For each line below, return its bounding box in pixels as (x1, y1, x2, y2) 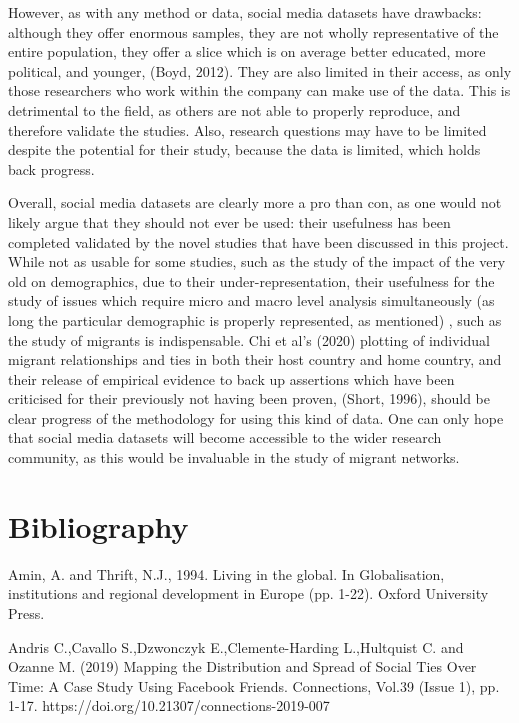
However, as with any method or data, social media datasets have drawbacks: (8, 2, 482, 22)
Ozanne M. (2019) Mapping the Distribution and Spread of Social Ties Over (8, 656, 477, 677)
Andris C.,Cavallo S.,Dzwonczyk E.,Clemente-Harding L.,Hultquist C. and (8, 636, 464, 657)
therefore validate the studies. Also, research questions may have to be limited (8, 119, 487, 140)
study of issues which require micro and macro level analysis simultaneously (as (8, 290, 495, 311)
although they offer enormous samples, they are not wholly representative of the (8, 21, 499, 42)
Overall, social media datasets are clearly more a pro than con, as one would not (8, 192, 502, 213)
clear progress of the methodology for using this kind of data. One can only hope (8, 407, 504, 428)
